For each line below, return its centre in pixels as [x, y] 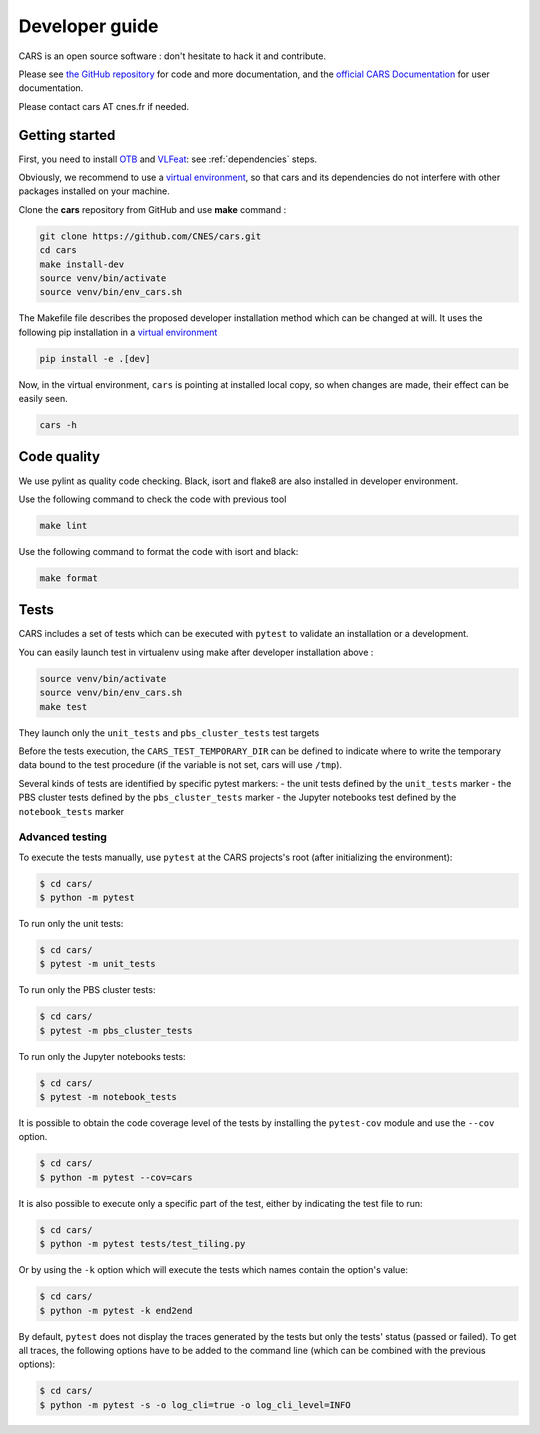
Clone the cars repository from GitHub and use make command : [152, 209]
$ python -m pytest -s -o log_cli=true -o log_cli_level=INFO [195, 1404]
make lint [63, 525]
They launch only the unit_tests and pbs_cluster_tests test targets [169, 732]
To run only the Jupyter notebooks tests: [102, 1056]
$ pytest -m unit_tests [98, 964]
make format [69, 578]
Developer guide [88, 26]
